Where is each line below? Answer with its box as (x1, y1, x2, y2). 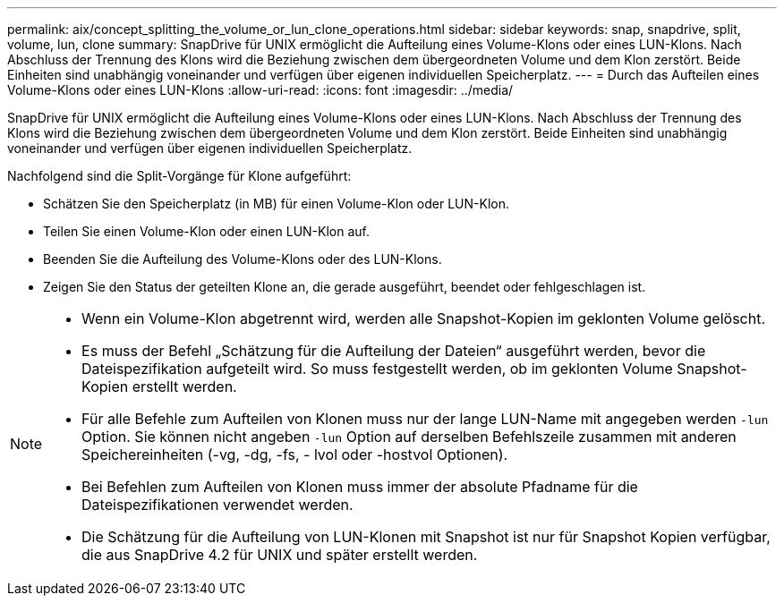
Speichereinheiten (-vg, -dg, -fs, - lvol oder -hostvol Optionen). (81, 446, 508, 463)
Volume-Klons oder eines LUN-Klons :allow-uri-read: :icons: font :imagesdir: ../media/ (7, 82, 514, 98)
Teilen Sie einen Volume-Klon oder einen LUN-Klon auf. (43, 224, 371, 239)
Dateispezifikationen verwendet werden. (81, 496, 354, 514)
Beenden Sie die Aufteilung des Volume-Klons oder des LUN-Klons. (43, 251, 442, 267)
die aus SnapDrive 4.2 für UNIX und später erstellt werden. (81, 546, 478, 564)
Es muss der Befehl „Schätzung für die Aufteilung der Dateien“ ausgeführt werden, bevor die (81, 342, 706, 360)
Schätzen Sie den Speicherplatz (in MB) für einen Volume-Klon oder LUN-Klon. (43, 196, 509, 211)
